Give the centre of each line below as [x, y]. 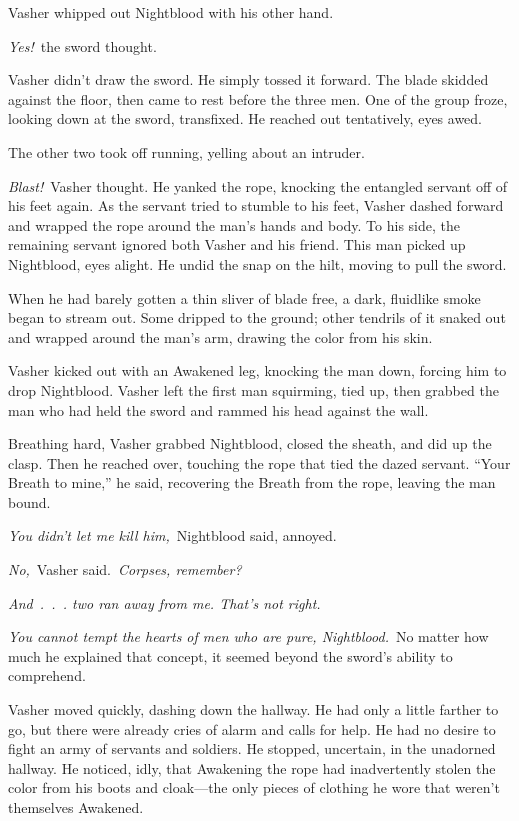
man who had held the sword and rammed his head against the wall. [218, 409]
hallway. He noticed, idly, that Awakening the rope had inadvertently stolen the [252, 767]
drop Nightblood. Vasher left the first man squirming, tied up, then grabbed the [253, 389]
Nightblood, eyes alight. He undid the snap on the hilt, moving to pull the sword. [257, 263]
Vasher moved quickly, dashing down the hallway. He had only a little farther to [253, 709]
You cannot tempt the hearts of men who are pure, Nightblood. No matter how [248, 636]
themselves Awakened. [76, 807]
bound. [29, 501]
